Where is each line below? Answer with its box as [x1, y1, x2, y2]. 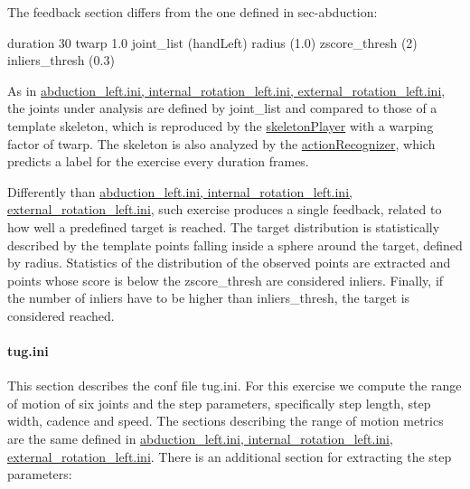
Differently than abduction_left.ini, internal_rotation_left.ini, [7, 182, 352, 201]
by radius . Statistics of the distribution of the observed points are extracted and [7, 253, 451, 272]
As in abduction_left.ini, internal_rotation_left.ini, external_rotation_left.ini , [7, 80, 446, 99]
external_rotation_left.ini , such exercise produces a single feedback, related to [7, 200, 442, 219]
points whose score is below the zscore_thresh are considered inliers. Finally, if [7, 270, 444, 289]
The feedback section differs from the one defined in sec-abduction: [7, 3, 378, 21]
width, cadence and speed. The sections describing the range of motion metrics [7, 411, 444, 430]
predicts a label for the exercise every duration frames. [7, 152, 309, 171]
